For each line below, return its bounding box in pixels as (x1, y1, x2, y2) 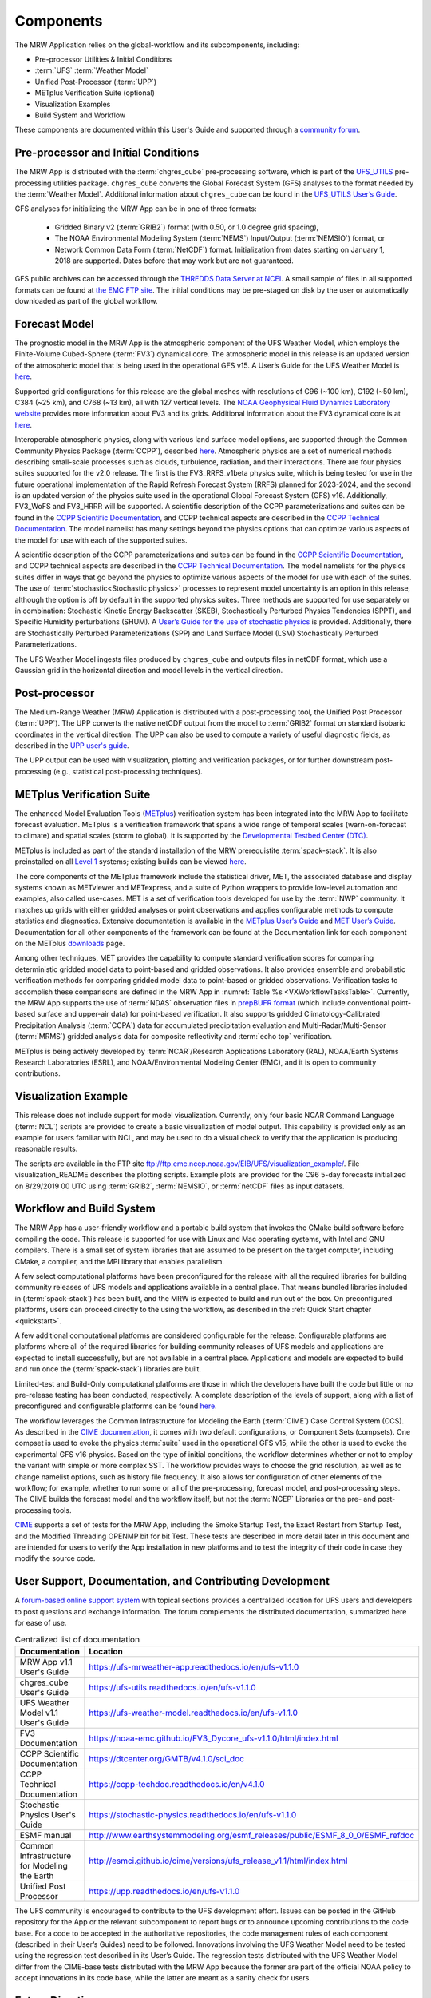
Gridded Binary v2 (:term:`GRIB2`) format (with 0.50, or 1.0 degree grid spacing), (54, 222, 319, 232)
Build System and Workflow (34, 110, 126, 120)
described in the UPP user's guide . (14, 741, 129, 750)
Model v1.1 (19, 1707, 59, 1718)
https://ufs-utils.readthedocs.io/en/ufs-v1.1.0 (89, 1682, 256, 1693)
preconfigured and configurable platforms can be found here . (14, 1401, 217, 1411)
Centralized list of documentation (14, 1634, 140, 1645)
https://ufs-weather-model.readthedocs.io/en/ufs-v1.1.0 (89, 1707, 299, 1718)
